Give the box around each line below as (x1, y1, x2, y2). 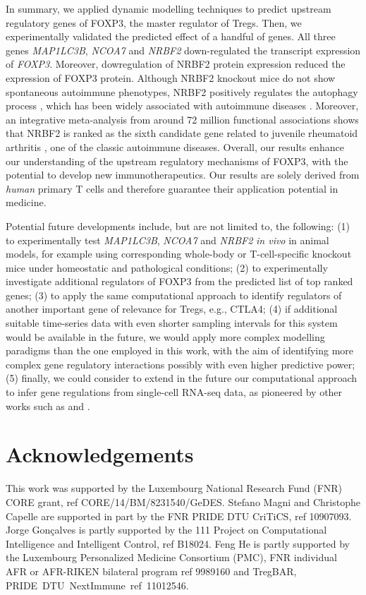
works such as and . (6, 398, 90, 413)
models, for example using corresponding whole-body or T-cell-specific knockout (6, 246, 352, 261)
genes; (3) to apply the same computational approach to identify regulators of (6, 287, 342, 302)
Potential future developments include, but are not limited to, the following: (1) (6, 218, 350, 233)
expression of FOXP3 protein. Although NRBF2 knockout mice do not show (6, 70, 336, 85)
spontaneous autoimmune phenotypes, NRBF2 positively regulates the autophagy (6, 84, 358, 99)
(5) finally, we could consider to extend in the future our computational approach (6, 371, 358, 385)
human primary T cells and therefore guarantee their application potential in (6, 181, 338, 196)
